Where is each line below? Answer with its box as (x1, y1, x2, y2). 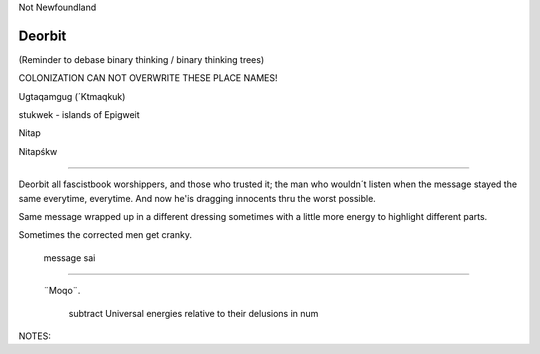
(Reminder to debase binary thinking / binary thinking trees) (18, 53, 265, 65)
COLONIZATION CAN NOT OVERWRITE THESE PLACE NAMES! (18, 72, 278, 84)
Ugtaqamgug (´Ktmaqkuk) (18, 90, 126, 102)
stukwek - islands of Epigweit (18, 109, 140, 121)
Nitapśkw (18, 145, 58, 157)
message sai (43, 251, 96, 264)
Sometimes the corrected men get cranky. (18, 229, 192, 241)
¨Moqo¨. (43, 285, 81, 297)
